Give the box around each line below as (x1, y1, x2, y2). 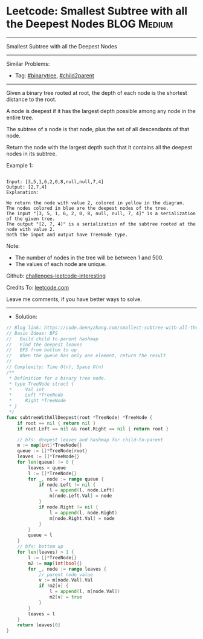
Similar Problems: (6, 60, 50, 67)
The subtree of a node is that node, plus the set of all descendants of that (6, 125, 190, 132)
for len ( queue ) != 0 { (17, 459, 74, 465)
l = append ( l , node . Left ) (49, 487, 115, 493)
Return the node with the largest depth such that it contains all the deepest (6, 143, 192, 151)
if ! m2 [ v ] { (38, 583, 69, 589)
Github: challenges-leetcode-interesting (6, 272, 106, 279)
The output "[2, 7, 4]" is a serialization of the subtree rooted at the (6, 221, 196, 227)
